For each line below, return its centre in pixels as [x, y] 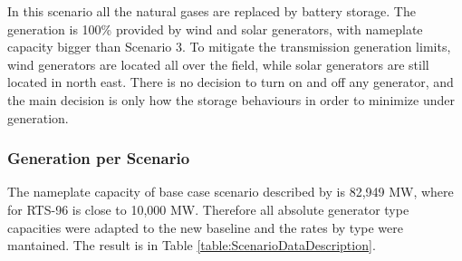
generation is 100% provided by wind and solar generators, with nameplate [215, 29]
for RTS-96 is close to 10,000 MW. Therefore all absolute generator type [208, 209]
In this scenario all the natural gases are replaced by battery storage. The [212, 11]
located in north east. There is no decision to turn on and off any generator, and [231, 82]
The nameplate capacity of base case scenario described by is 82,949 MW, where [231, 192]
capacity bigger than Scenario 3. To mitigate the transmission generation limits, [229, 47]
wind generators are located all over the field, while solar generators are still [218, 64]
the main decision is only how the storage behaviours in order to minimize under [231, 99]
